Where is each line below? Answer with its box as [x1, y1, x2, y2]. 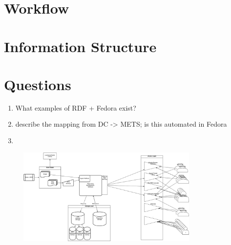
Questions [4, 74, 71, 94]
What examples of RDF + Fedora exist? [15, 102, 136, 113]
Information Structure [4, 36, 157, 56]
